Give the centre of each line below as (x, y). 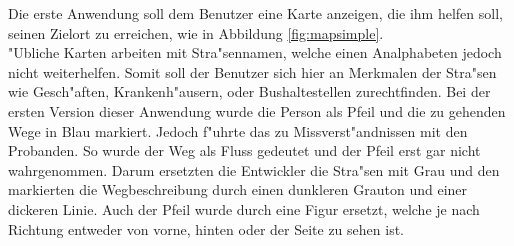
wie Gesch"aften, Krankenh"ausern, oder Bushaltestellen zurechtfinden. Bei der (249, 91)
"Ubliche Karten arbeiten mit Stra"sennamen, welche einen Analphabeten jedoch (255, 52)
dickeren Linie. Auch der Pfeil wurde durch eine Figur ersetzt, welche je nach (244, 208)
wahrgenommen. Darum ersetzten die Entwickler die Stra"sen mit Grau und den (254, 169)
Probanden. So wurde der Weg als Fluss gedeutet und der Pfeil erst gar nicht (244, 150)
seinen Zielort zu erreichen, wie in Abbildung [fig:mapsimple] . (196, 32)
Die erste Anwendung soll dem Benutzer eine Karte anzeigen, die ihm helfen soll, (255, 13)
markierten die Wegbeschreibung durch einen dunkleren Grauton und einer (238, 189)
